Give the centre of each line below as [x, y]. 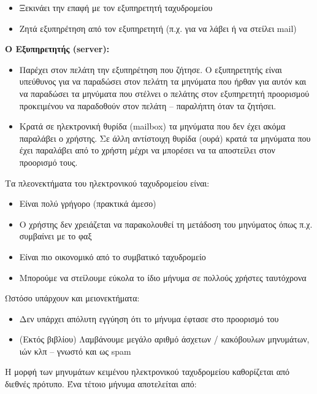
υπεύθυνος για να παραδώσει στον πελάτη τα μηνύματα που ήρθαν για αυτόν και [163, 81]
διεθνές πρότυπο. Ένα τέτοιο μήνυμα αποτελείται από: [101, 384]
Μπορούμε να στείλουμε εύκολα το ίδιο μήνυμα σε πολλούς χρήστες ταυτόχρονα [163, 277]
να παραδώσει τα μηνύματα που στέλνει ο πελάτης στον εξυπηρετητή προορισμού [164, 93]
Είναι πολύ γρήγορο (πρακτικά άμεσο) [88, 203]
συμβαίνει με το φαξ [55, 236]
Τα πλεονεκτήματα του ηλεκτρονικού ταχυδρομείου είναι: [107, 183]
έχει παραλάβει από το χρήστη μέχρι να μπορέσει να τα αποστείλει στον [147, 150]
